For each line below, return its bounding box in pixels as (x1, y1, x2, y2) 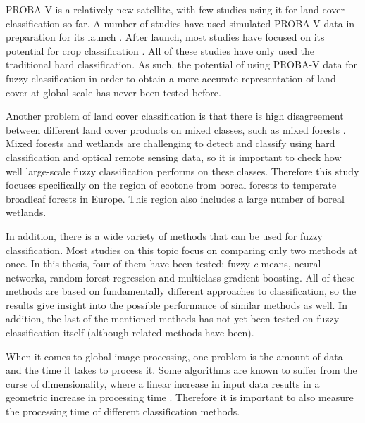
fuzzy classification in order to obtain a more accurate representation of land (6, 70, 336, 85)
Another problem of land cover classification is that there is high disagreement (6, 108, 344, 123)
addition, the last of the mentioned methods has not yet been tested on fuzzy (6, 311, 340, 326)
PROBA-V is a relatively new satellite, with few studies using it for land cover (6, 2, 345, 16)
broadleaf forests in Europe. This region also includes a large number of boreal (6, 191, 345, 206)
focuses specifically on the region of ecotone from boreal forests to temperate (6, 177, 337, 192)
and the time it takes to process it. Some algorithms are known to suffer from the (6, 362, 357, 377)
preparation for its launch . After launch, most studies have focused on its (6, 30, 325, 44)
